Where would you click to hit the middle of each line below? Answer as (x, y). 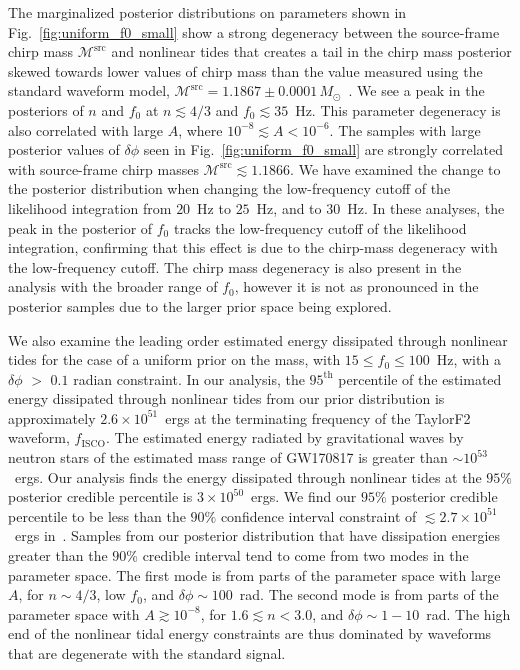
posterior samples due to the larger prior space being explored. (200, 305)
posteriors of (46, 109)
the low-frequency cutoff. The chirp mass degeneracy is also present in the (235, 266)
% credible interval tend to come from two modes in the (297, 555)
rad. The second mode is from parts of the (369, 594)
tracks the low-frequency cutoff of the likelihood (320, 227)
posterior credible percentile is (100, 496)
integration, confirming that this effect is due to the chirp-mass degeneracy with (253, 247)
